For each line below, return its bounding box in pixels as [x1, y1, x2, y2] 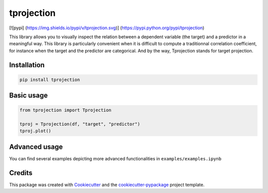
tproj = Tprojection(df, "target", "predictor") [19, 122, 140, 127]
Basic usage [9, 91, 48, 100]
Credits [9, 169, 33, 177]
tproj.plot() [19, 128, 52, 134]
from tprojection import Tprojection [19, 107, 112, 113]
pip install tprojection [19, 77, 80, 82]
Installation [9, 61, 45, 69]
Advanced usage [9, 142, 63, 151]
